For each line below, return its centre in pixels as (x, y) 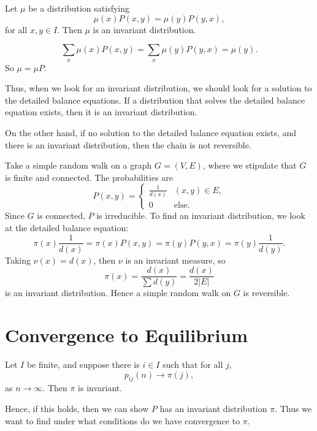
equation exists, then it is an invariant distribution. (101, 112)
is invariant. (100, 388)
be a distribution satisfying (79, 8)
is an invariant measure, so (175, 260)
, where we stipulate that (250, 165)
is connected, (61, 216)
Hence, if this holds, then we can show (77, 408)
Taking (18, 260)
